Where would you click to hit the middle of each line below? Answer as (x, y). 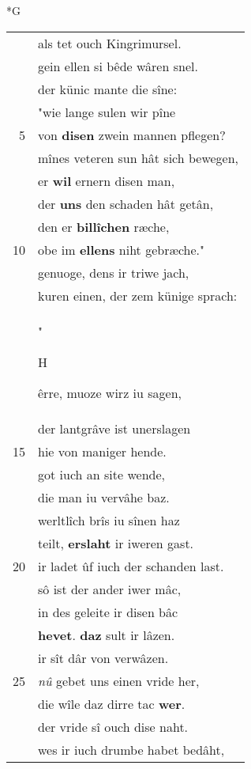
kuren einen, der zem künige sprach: (138, 295)
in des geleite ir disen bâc (108, 612)
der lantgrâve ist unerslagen (114, 428)
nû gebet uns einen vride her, (119, 680)
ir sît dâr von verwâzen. (103, 657)
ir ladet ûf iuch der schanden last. (131, 566)
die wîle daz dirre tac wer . (112, 703)
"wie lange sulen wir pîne (107, 112)
